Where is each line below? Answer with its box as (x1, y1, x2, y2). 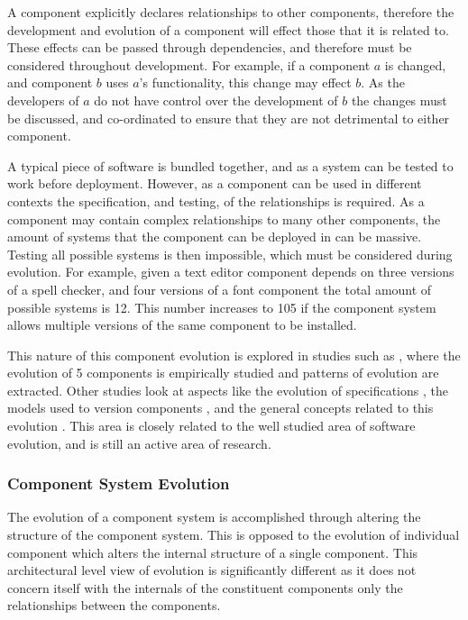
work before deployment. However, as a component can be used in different (7, 174, 422, 193)
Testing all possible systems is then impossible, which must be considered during (7, 244, 453, 263)
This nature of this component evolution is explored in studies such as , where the (7, 345, 461, 364)
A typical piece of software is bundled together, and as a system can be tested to (7, 156, 454, 175)
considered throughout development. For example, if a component (7, 55, 371, 74)
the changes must (351, 90, 447, 109)
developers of (7, 90, 79, 109)
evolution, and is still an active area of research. (7, 433, 271, 452)
